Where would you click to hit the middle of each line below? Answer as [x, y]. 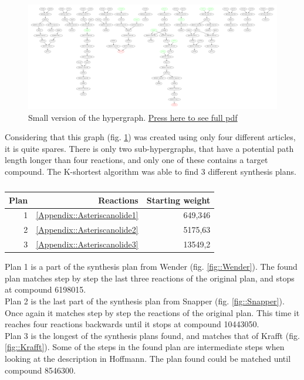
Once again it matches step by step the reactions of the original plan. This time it [152, 312]
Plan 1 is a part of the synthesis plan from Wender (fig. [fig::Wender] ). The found [151, 267]
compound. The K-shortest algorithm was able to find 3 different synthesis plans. [151, 172]
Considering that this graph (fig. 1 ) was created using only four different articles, [150, 137]
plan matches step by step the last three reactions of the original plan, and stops [150, 278]
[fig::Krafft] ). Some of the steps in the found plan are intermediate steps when [145, 347]
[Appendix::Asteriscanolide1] [87, 215]
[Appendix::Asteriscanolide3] [87, 244]
